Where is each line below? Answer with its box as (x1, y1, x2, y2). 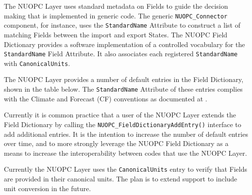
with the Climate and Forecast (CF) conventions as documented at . (4, 93, 207, 103)
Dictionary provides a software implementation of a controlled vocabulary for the (4, 39, 245, 49)
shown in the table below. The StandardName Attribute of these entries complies (4, 84, 243, 94)
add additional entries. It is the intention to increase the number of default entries (4, 129, 248, 139)
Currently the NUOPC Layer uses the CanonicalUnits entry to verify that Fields (4, 164, 248, 174)
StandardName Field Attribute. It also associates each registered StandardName (4, 49, 238, 59)
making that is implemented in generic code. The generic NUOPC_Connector (4, 10, 228, 20)
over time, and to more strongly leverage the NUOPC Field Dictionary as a (4, 138, 229, 148)
